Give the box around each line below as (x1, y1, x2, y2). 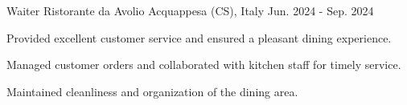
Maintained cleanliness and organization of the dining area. (6, 83, 298, 99)
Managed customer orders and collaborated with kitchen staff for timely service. (6, 56, 401, 73)
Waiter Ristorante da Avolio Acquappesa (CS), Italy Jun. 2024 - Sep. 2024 (6, 2, 374, 18)
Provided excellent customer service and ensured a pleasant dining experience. (6, 29, 392, 46)
